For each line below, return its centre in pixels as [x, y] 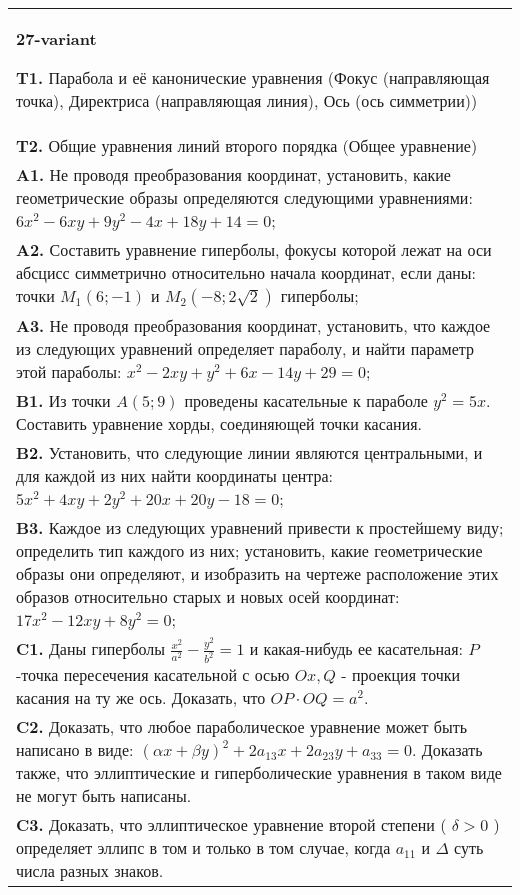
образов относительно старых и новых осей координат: [208, 596]
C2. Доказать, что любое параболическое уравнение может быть [241, 727]
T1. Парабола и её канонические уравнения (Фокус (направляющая [253, 77]
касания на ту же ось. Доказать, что [141, 698]
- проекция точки [401, 675]
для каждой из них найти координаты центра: [175, 475]
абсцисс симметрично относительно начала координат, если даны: [246, 272]
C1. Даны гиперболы [91, 648]
